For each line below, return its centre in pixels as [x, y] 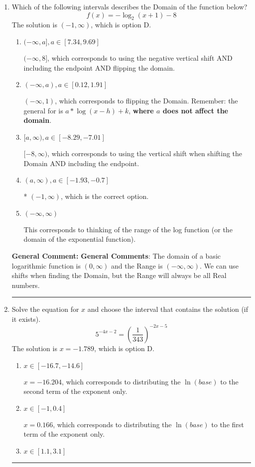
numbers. [26, 285]
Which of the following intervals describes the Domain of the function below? [129, 6]
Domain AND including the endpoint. [81, 163]
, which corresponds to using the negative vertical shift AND [140, 57]
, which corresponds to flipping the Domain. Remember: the [146, 101]
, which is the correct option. [105, 196]
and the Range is [137, 265]
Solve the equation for [45, 309]
